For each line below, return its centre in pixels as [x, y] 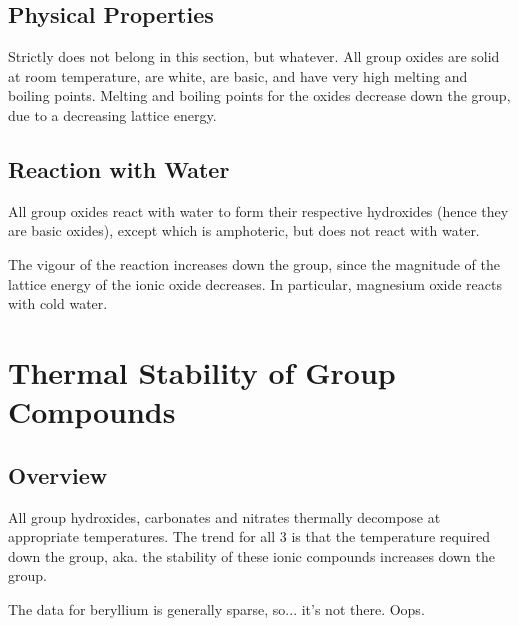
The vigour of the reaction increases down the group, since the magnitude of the [254, 263]
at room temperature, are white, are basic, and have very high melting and [238, 75]
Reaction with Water [119, 168]
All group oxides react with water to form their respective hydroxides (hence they [258, 210]
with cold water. [58, 303]
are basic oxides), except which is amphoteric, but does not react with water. [244, 230]
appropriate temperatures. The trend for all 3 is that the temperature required [249, 536]
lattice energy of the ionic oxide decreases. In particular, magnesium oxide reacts [255, 283]
